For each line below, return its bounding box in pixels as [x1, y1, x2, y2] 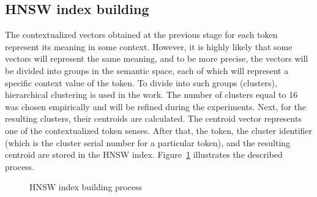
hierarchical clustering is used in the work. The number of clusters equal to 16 [5, 88, 298, 101]
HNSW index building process [29, 180, 143, 193]
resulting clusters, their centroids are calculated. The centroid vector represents [5, 112, 302, 125]
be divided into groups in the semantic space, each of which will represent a [5, 64, 289, 76]
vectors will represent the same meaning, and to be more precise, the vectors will [5, 52, 308, 65]
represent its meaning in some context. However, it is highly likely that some [5, 40, 293, 53]
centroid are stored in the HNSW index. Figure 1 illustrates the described [5, 148, 283, 161]
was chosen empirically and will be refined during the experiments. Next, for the [5, 100, 306, 113]
